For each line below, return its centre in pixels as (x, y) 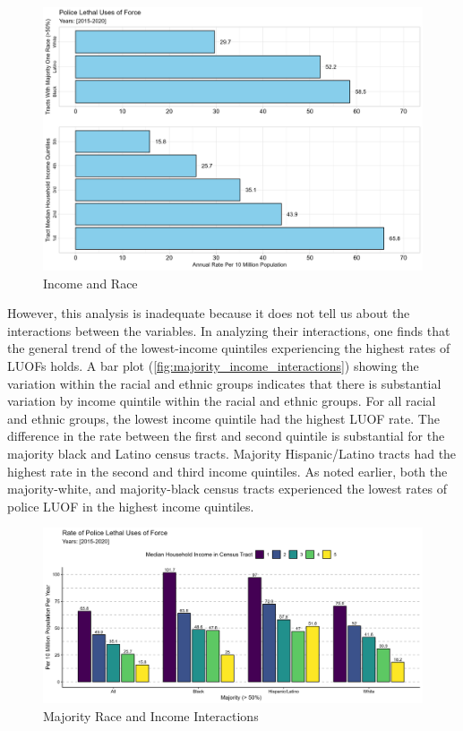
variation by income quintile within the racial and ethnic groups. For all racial (222, 401)
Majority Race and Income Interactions (151, 715)
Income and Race (90, 283)
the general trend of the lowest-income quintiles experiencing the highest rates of (229, 348)
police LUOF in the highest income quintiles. (131, 506)
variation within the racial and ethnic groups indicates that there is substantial (224, 383)
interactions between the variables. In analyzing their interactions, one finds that (229, 330)
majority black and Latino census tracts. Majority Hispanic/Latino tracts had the (232, 453)
